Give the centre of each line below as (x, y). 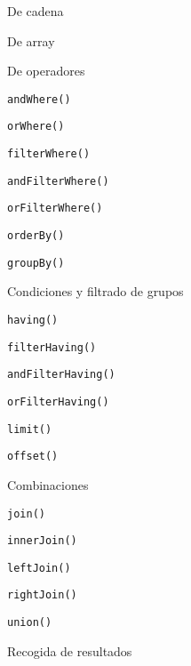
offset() (33, 457)
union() (30, 623)
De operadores (46, 71)
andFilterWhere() (58, 181)
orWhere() (36, 127)
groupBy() (36, 263)
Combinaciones (48, 484)
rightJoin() (42, 595)
